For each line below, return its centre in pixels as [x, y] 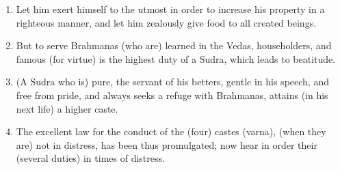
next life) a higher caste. [67, 108]
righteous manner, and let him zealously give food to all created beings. [166, 22]
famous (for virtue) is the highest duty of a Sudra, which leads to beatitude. [176, 58]
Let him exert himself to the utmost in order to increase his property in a [170, 9]
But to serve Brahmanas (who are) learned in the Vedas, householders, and [174, 45]
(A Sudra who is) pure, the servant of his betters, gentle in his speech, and [172, 82]
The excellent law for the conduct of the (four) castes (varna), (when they [171, 131]
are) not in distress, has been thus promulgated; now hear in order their [167, 144]
